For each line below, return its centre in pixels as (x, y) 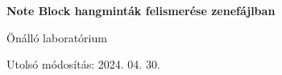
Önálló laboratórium (57, 37)
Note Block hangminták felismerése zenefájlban (141, 10)
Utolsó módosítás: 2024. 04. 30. (83, 64)
